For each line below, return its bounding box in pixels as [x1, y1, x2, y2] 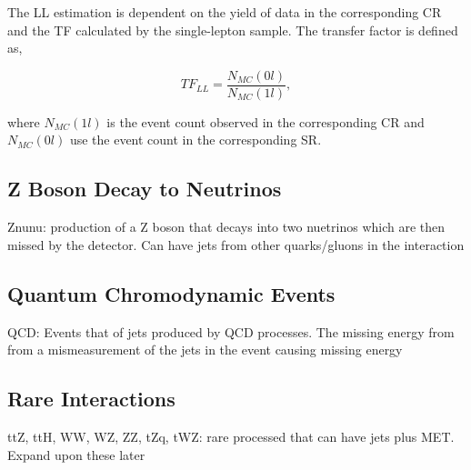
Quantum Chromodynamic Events [7, 279, 336, 307]
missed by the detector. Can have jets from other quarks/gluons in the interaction [7, 235, 465, 254]
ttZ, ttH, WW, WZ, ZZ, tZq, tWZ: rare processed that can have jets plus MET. [7, 427, 455, 446]
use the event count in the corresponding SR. [69, 130, 322, 149]
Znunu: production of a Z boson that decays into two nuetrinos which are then [7, 217, 446, 236]
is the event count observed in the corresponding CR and [106, 112, 425, 131]
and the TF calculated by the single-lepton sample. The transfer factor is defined [7, 20, 458, 39]
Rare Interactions [7, 385, 175, 413]
